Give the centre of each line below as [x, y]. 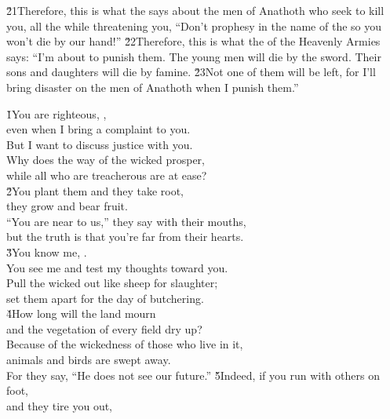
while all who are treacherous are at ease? [107, 175]
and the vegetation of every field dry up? [104, 328]
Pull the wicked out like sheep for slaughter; [112, 283]
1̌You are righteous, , [56, 113]
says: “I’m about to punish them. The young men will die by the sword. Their [194, 56]
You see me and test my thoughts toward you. [117, 267]
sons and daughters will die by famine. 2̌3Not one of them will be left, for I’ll [191, 72]
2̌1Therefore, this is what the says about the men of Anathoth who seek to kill [195, 10]
